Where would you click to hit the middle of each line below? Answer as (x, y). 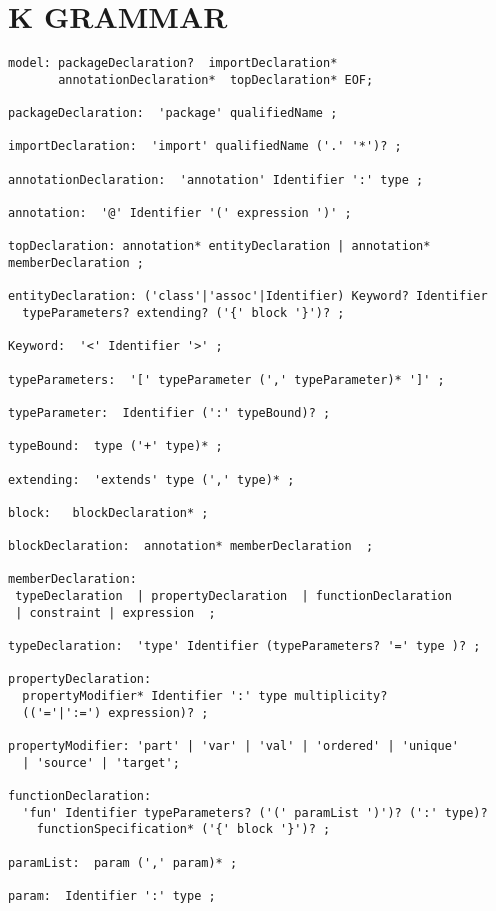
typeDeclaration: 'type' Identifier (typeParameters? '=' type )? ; (244, 646)
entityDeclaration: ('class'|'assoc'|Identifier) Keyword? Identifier (248, 296)
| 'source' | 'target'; (101, 762)
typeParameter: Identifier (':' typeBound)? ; (169, 412)
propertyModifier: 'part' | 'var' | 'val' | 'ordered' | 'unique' (234, 746)
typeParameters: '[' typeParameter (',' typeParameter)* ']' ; (226, 379)
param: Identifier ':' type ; (112, 895)
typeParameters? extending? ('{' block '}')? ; (183, 312)
